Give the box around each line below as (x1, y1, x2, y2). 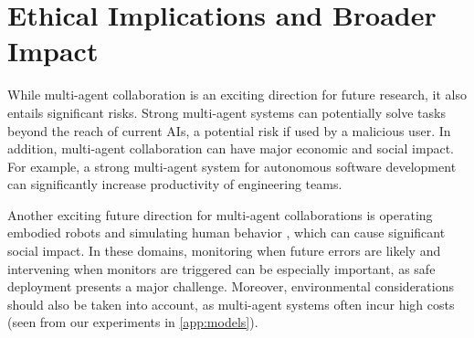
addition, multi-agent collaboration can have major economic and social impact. (7, 139, 455, 158)
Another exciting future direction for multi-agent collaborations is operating (7, 205, 433, 224)
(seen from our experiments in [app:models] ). (7, 312, 258, 332)
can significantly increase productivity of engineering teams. (7, 174, 342, 194)
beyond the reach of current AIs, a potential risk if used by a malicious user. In (7, 121, 451, 140)
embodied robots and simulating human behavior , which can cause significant (7, 223, 446, 242)
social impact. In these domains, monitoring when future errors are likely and (7, 241, 441, 260)
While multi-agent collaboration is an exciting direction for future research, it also (7, 85, 467, 104)
